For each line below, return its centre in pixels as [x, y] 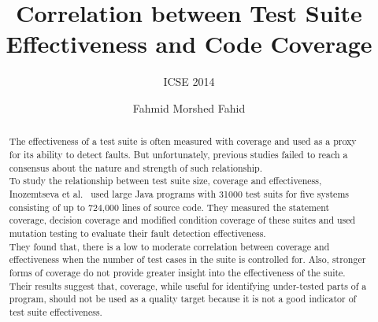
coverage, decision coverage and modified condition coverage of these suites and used [182, 220]
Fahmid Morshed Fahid [189, 107]
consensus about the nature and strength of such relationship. [136, 167]
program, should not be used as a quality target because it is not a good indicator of [183, 299]
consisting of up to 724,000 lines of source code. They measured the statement [169, 207]
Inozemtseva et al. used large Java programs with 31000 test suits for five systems [179, 193]
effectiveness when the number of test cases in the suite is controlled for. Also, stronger [187, 259]
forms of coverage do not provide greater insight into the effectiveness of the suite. [177, 272]
